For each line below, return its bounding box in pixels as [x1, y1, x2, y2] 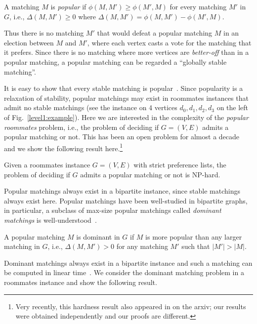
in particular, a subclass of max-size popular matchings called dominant [4, 205, 221, 215]
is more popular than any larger [145, 231, 242, 242]
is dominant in [76, 231, 120, 242]
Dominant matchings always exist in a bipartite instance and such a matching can [4, 257, 253, 268]
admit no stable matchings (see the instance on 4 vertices [4, 102, 177, 113]
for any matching [116, 241, 168, 251]
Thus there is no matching [4, 28, 84, 38]
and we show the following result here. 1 [4, 141, 123, 153]
